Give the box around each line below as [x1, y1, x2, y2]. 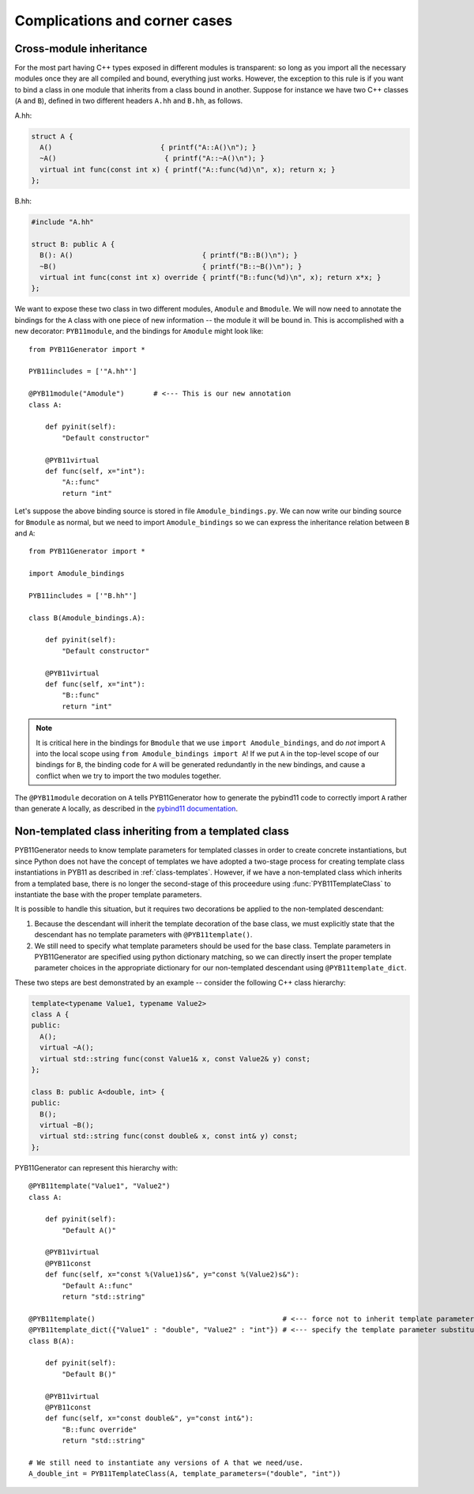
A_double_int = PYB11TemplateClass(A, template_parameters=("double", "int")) [28, 1469, 341, 1478]
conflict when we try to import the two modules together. [36, 771, 221, 781]
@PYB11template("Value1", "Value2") [28, 1182, 171, 1190]
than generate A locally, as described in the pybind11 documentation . [14, 804, 239, 814]
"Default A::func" [62, 1281, 134, 1290]
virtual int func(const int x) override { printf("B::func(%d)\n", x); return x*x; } [39, 273, 382, 282]
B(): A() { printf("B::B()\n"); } [39, 251, 299, 260]
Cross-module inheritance [14, 42, 148, 55]
